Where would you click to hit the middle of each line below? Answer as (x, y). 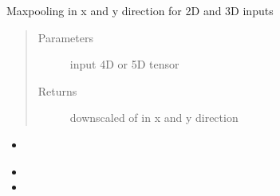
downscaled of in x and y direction (154, 118)
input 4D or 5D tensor (124, 64)
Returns (57, 90)
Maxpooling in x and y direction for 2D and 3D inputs (140, 10)
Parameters (65, 37)
